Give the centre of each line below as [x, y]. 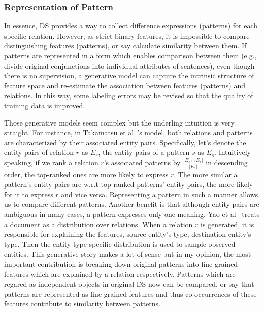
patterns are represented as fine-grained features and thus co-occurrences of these [130, 293]
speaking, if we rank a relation [51, 162]
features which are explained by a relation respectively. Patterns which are [120, 274]
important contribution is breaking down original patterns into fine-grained [121, 263]
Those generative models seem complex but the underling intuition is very [119, 122]
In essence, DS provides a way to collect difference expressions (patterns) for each [131, 26]
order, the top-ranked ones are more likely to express [86, 174]
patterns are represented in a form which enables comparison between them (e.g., [130, 55]
